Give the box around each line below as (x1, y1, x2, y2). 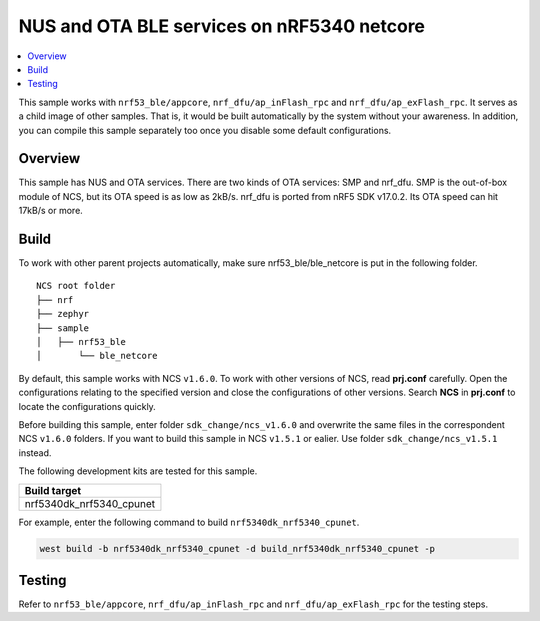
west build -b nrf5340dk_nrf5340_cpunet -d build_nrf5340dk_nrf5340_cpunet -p (39, 543, 435, 554)
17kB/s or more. (18, 205, 84, 217)
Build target (24, 483, 82, 497)
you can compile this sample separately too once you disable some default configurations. (18, 124, 392, 136)
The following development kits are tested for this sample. (18, 465, 258, 477)
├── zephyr (36, 308, 90, 320)
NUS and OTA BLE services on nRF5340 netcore (18, 15, 425, 37)
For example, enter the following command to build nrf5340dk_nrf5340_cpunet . (18, 516, 360, 528)
